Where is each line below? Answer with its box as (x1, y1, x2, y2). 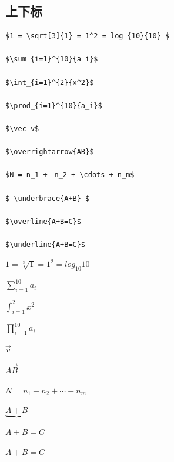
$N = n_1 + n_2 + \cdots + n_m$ (5, 171, 135, 180)
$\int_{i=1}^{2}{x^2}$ (5, 78, 94, 87)
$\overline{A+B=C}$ (5, 217, 81, 226)
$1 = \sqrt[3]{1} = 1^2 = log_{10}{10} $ (5, 32, 170, 41)
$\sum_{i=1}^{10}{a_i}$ (5, 55, 98, 64)
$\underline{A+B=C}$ (5, 240, 86, 249)
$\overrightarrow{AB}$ (5, 148, 94, 157)
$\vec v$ (5, 124, 39, 133)
